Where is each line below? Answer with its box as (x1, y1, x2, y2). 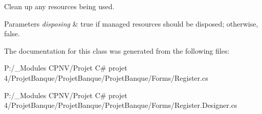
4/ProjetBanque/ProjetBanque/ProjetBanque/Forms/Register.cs (4, 72, 208, 83)
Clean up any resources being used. (4, 1, 115, 11)
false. (4, 28, 20, 39)
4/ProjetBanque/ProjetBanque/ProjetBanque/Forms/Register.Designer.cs (4, 100, 237, 110)
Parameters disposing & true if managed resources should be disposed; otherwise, (4, 18, 258, 29)
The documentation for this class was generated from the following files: (4, 45, 230, 56)
